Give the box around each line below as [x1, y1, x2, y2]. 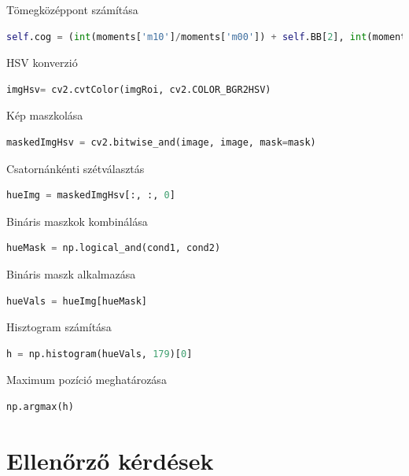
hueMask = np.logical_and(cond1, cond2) [6, 242, 221, 254]
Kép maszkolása [6, 107, 83, 124]
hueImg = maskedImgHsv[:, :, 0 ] [6, 190, 175, 201]
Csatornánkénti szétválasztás [6, 160, 145, 176]
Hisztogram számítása [6, 319, 112, 335]
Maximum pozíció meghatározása [6, 371, 167, 388]
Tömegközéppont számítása [6, 2, 138, 17]
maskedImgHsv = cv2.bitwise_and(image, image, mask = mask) [6, 136, 316, 148]
